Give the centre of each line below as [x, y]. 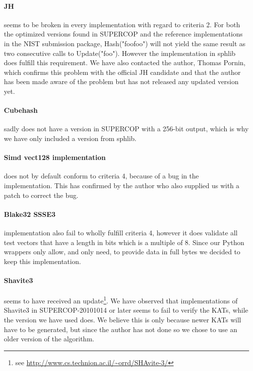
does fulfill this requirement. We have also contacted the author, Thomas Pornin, [125, 62]
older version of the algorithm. [49, 339]
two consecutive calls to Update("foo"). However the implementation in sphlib [120, 53]
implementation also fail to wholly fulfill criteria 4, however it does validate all [121, 232]
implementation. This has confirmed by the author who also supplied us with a [122, 185]
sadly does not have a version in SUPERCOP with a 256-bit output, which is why [126, 129]
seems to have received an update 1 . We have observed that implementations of [121, 300]
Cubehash [21, 110]
